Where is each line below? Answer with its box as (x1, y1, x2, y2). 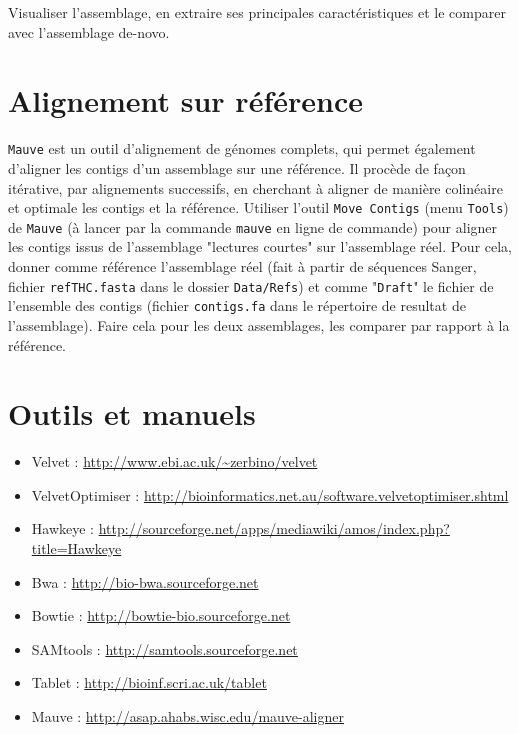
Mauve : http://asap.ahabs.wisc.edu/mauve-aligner (31, 706, 344, 727)
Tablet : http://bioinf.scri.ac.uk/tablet (31, 672, 267, 693)
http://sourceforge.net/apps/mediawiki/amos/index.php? (98, 518, 450, 539)
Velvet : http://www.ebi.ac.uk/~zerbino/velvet (31, 451, 318, 472)
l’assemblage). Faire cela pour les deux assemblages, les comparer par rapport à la (8, 314, 510, 335)
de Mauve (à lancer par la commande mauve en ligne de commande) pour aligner (8, 216, 498, 237)
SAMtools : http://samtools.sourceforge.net (31, 638, 298, 659)
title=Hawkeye (31, 538, 122, 559)
